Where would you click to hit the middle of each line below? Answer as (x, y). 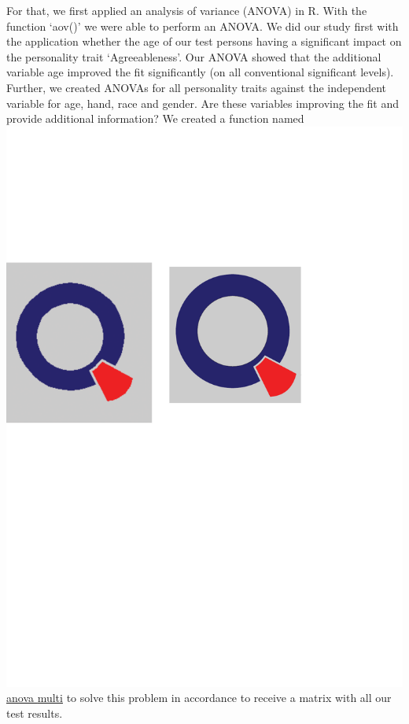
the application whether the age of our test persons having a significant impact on (204, 41)
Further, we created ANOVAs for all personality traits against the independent (196, 87)
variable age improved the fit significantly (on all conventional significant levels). (200, 72)
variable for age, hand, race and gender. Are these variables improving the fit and (203, 103)
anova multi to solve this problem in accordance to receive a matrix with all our (199, 698)
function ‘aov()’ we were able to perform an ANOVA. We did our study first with (203, 26)
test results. (35, 713)
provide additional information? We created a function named (155, 118)
